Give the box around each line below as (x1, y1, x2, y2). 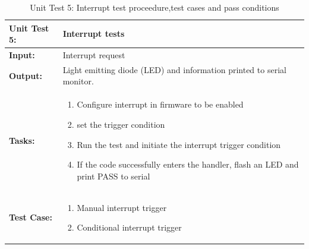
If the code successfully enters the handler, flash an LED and (77, 158, 299, 171)
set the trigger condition (77, 118, 165, 130)
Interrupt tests (62, 27, 125, 40)
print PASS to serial (77, 169, 150, 182)
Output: (9, 69, 42, 81)
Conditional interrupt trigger (77, 221, 182, 234)
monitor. (62, 75, 94, 87)
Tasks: (9, 134, 35, 146)
